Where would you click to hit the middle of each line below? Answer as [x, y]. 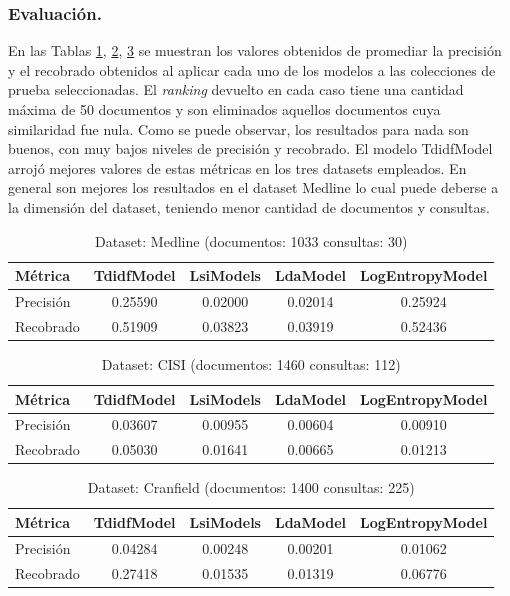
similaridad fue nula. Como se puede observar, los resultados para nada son [238, 128]
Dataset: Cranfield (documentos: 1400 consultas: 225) [251, 487]
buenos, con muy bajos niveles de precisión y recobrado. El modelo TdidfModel [250, 148]
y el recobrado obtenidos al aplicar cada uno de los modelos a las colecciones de [252, 69]
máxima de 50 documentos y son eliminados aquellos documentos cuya [224, 109]
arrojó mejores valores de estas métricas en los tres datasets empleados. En [237, 167]
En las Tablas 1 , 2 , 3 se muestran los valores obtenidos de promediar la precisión [255, 50]
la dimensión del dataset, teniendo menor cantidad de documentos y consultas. [249, 206]
